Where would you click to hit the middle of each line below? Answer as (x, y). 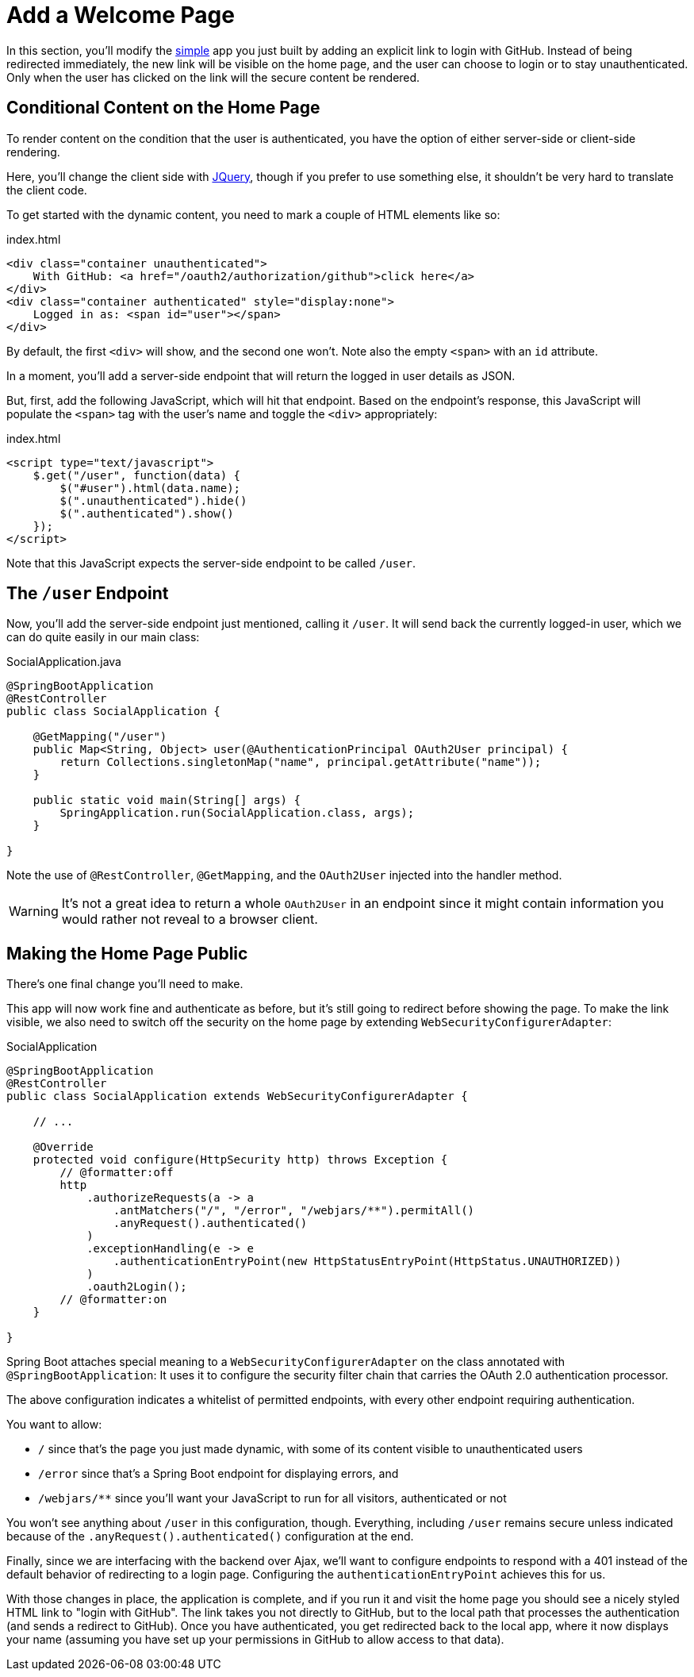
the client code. (47, 190)
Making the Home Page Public (127, 953)
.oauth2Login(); (137, 1287)
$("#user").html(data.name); (150, 488)
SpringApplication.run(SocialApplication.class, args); (237, 813)
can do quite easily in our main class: (103, 637)
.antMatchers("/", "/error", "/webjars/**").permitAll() (294, 1211)
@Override (63, 1147)
